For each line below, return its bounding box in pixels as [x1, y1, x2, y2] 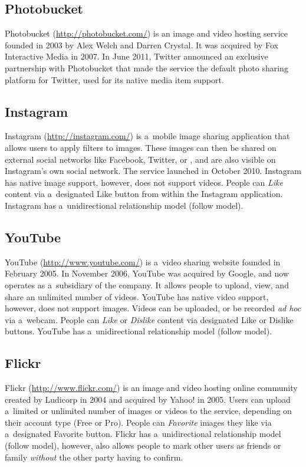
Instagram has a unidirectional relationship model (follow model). [5, 199, 244, 211]
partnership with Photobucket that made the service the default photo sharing [5, 61, 288, 74]
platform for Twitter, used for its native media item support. [5, 73, 224, 85]
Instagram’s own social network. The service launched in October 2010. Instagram [5, 165, 301, 177]
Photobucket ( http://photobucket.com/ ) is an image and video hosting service [5, 27, 288, 40]
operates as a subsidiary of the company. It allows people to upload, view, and [5, 278, 289, 291]
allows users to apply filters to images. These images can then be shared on [5, 141, 277, 153]
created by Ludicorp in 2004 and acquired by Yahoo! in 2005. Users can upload [5, 393, 291, 405]
